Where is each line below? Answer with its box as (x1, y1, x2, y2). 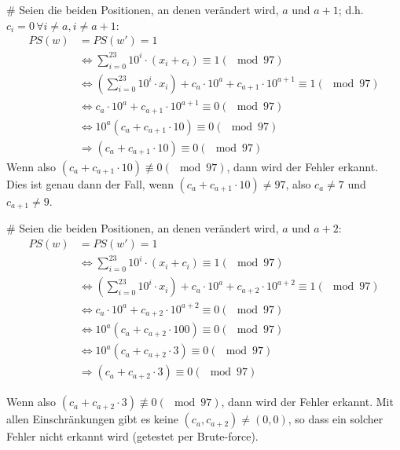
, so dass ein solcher (288, 411, 383, 427)
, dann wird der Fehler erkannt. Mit (221, 393, 394, 410)
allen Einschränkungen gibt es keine (6, 411, 178, 427)
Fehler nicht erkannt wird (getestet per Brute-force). (6, 428, 259, 445)
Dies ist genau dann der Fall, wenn (6, 175, 174, 192)
